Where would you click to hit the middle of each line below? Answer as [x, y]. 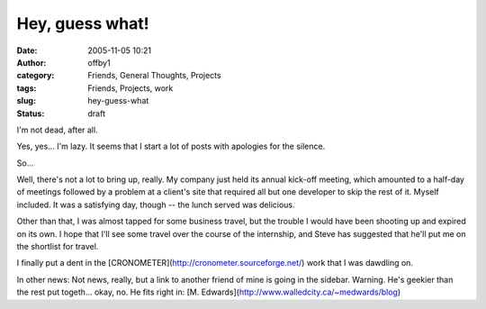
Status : [31, 114]
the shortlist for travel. [58, 247]
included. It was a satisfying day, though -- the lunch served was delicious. [156, 204]
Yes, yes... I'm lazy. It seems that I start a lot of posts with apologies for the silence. [171, 146]
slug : [26, 101]
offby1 [99, 62]
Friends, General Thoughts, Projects [154, 76]
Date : [27, 50]
